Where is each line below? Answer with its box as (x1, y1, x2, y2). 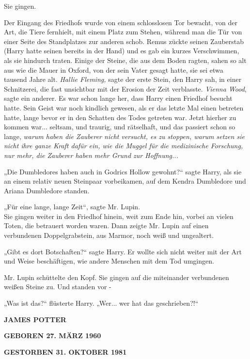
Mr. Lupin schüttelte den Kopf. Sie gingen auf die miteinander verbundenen (4, 272, 229, 282)
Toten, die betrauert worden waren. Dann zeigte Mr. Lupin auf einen (4, 220, 209, 231)
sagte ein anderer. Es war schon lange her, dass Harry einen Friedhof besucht (4, 93, 233, 103)
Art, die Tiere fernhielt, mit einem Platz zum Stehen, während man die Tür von (4, 27, 242, 37)
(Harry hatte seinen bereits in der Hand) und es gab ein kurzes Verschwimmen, (4, 46, 239, 56)
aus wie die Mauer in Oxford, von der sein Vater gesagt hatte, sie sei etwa (4, 64, 223, 75)
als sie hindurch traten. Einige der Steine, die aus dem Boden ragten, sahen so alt (4, 55, 247, 65)
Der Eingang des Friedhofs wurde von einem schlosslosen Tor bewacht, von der (4, 17, 237, 27)
